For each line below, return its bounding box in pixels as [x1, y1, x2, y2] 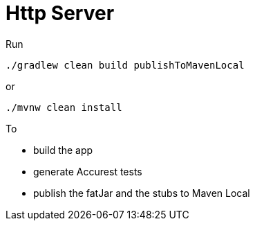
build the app [33, 144, 93, 156]
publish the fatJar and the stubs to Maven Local [33, 186, 250, 199]
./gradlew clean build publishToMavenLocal [6, 59, 245, 71]
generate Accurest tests [33, 165, 142, 177]
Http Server [6, 1, 115, 25]
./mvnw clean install [6, 101, 122, 113]
